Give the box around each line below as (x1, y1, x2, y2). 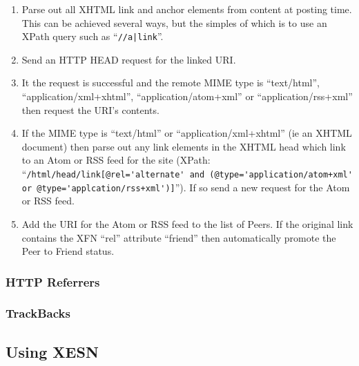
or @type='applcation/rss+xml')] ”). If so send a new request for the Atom (21, 180, 350, 194)
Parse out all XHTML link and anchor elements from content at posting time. (21, 2, 352, 16)
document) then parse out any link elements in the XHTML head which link (21, 139, 346, 153)
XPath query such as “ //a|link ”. (21, 29, 164, 44)
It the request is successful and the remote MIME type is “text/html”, (21, 75, 320, 90)
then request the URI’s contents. (21, 102, 159, 117)
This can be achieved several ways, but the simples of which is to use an (21, 15, 327, 30)
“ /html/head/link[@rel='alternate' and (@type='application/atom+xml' (21, 166, 353, 180)
